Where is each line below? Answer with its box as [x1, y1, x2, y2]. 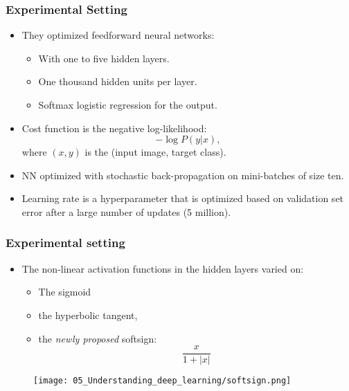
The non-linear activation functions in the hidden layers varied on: [21, 261, 304, 275]
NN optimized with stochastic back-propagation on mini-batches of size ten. [21, 167, 344, 182]
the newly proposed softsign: [38, 331, 157, 345]
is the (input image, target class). [84, 145, 226, 159]
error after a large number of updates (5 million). [21, 204, 231, 219]
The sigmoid [38, 284, 91, 299]
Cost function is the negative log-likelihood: [21, 120, 207, 135]
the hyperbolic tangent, [38, 307, 138, 322]
